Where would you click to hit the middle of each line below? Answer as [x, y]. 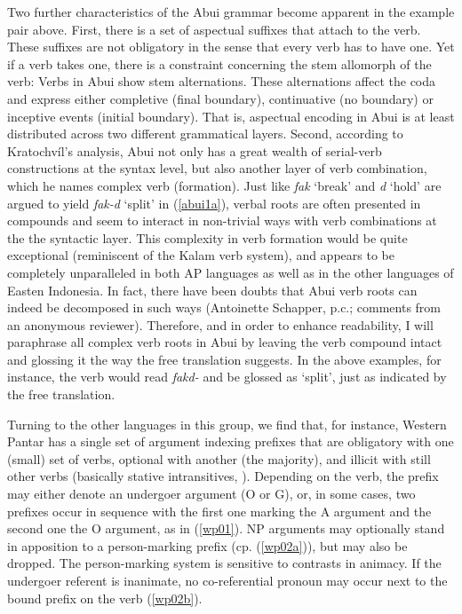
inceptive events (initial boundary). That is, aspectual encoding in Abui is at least [231, 116]
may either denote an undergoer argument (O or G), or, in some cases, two [211, 494]
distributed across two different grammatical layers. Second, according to [205, 134]
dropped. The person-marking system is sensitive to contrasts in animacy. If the [224, 563]
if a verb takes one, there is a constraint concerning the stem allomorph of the [219, 63]
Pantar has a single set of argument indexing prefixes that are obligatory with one [231, 441]
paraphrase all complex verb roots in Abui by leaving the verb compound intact [225, 342]
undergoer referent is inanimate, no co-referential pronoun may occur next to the [227, 580]
